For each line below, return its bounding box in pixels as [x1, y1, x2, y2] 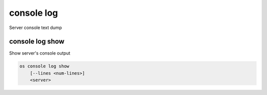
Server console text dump [9, 25, 62, 31]
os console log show [19, 63, 69, 69]
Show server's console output [9, 50, 71, 56]
